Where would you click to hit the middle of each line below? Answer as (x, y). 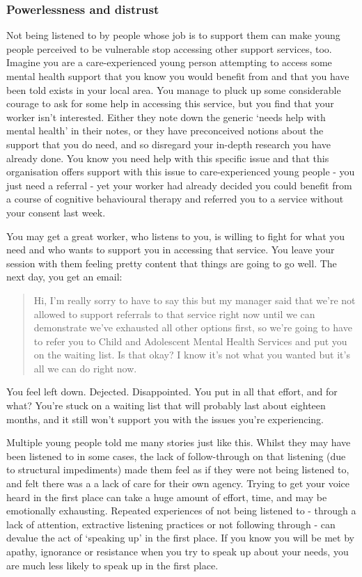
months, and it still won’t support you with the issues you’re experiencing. (165, 419)
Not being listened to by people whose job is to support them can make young (173, 35)
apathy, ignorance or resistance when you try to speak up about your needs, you (178, 551)
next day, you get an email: (64, 277)
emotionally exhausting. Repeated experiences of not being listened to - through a (181, 511)
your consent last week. (56, 212)
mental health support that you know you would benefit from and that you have (178, 76)
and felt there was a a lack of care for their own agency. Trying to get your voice (178, 483)
